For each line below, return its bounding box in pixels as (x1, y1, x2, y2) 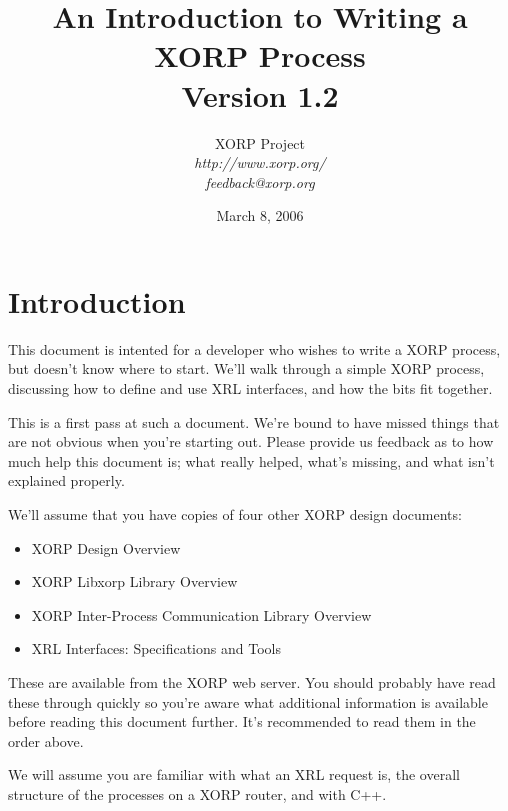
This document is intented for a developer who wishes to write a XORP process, (8, 338, 501, 359)
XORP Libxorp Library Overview (31, 571, 238, 592)
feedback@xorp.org (205, 171, 315, 192)
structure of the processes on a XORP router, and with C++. (8, 783, 387, 804)
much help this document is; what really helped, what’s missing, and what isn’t (8, 450, 495, 471)
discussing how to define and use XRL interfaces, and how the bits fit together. (8, 378, 493, 398)
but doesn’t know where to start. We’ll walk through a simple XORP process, (8, 358, 485, 379)
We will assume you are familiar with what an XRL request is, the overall (8, 764, 460, 785)
